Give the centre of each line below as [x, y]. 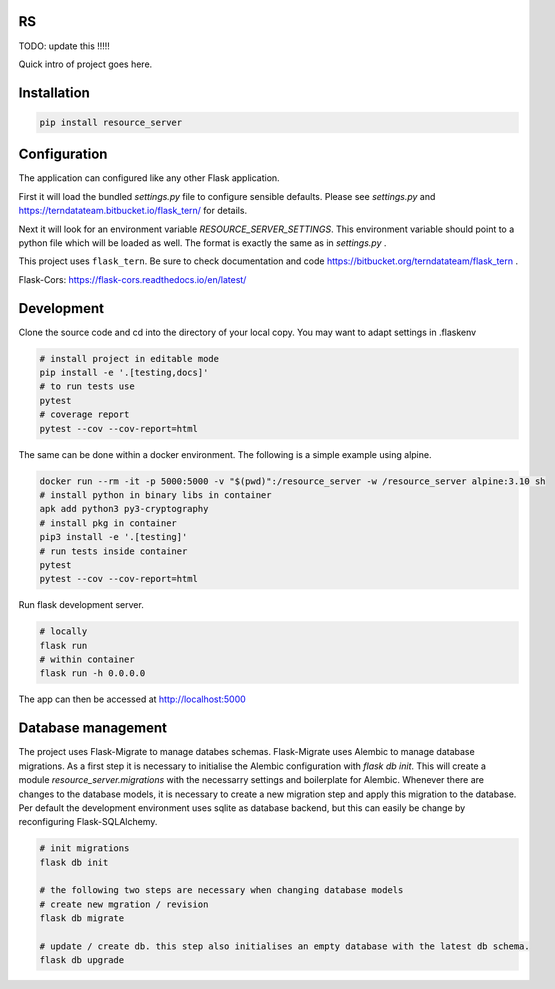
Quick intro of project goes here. [85, 64]
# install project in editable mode [129, 358]
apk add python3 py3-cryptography [124, 509]
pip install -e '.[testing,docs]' [124, 373]
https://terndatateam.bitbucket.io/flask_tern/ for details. [133, 211]
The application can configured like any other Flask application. [149, 178]
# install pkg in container [108, 523]
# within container [87, 659]
